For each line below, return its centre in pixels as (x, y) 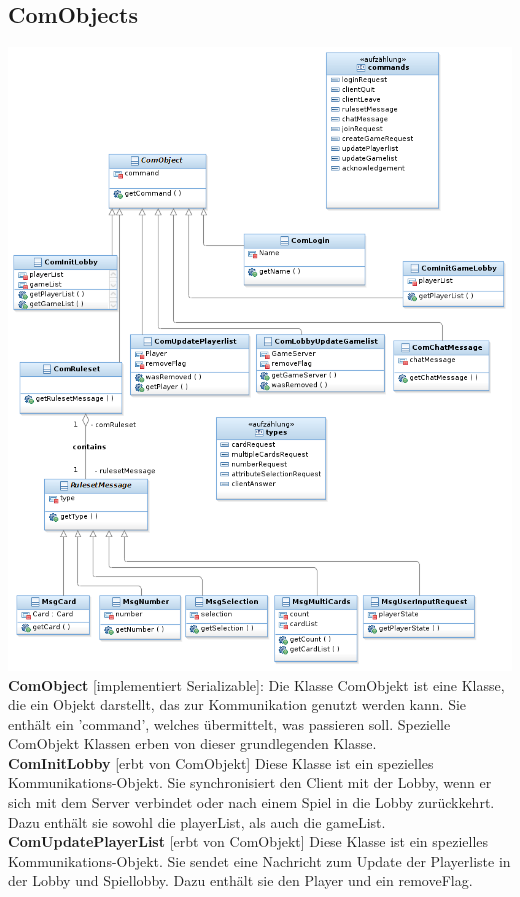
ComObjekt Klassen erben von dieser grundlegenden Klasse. (192, 743)
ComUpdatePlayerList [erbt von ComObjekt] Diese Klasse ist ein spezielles (248, 841)
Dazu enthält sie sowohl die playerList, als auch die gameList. (197, 821)
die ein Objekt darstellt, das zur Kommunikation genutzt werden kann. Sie (237, 704)
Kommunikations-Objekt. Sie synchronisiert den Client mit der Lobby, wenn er (250, 782)
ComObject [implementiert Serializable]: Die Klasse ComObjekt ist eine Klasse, (256, 684)
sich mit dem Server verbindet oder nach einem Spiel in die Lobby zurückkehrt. (251, 802)
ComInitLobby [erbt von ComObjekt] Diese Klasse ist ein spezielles (221, 762)
